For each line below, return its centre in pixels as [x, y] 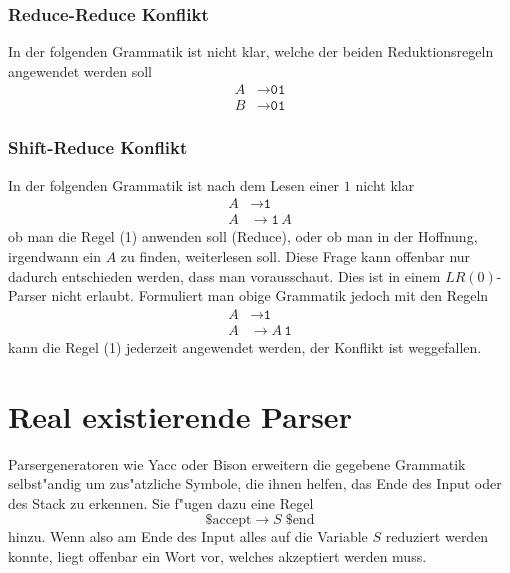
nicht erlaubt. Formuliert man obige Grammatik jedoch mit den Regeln [270, 295]
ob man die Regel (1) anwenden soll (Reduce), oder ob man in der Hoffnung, [243, 236]
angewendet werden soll [80, 70]
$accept [228, 520]
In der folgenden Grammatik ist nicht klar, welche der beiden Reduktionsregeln [251, 51]
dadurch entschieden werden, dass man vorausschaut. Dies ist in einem [224, 275]
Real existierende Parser [180, 415]
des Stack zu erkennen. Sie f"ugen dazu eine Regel [161, 502]
